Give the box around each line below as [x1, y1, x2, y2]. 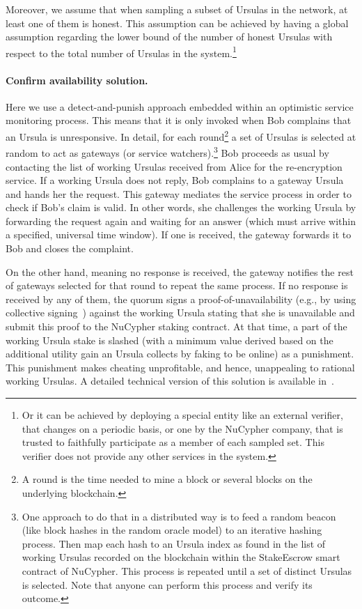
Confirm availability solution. [6, 72, 148, 87]
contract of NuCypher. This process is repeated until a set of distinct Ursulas [22, 563, 352, 578]
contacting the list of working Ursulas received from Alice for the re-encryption [6, 159, 343, 174]
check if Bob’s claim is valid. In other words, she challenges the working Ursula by [6, 200, 356, 215]
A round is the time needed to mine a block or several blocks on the [22, 472, 313, 486]
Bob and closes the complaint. [6, 241, 134, 256]
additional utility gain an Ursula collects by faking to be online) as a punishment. [6, 346, 354, 361]
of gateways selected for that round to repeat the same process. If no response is [6, 278, 348, 293]
